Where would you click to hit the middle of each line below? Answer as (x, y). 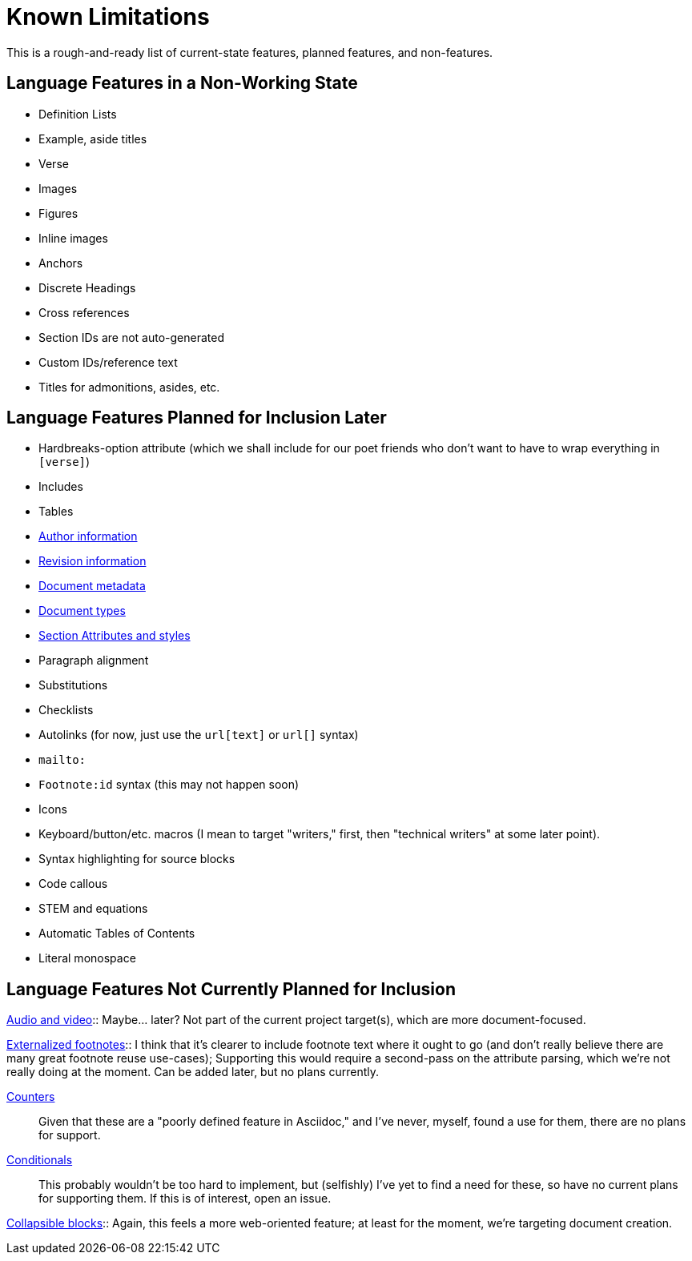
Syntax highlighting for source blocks (137, 859)
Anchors (61, 263)
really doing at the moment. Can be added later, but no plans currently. (193, 1072)
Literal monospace (87, 958)
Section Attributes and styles (115, 636)
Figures (58, 213)
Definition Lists (78, 114)
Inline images (73, 238)
